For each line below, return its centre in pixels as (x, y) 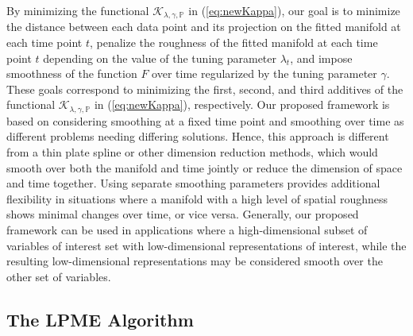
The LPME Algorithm (100, 319)
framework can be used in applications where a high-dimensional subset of (187, 230)
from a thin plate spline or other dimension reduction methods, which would (192, 152)
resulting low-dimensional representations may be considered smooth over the (195, 261)
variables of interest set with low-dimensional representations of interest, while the (206, 245)
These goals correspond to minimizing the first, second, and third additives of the (205, 89)
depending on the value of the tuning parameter (160, 58)
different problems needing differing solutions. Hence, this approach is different (198, 136)
